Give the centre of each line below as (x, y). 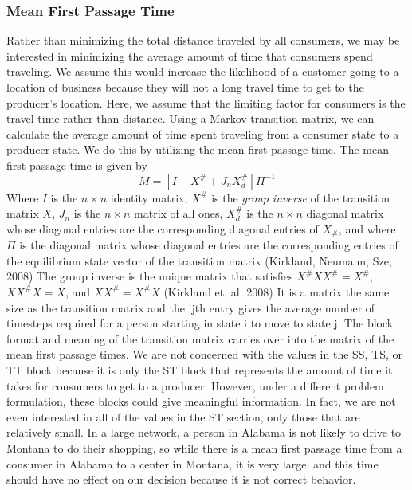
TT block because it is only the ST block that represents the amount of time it (200, 369)
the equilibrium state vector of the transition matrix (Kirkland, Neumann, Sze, (199, 260)
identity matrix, (149, 197)
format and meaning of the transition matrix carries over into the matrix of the (200, 338)
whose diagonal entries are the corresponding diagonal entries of (163, 228)
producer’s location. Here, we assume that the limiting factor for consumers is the (206, 102)
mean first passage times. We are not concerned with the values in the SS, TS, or (205, 354)
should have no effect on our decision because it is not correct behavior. (181, 479)
